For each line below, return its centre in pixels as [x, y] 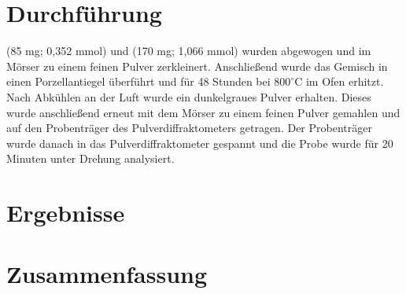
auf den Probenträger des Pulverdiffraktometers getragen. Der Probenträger [189, 128]
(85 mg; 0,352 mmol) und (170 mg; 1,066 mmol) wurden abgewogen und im [189, 51]
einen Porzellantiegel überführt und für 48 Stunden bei [138, 81]
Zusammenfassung [107, 274]
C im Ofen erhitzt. [339, 81]
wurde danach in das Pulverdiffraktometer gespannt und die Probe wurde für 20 [200, 143]
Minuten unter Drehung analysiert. [90, 158]
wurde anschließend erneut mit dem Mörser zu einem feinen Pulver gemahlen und [203, 112]
